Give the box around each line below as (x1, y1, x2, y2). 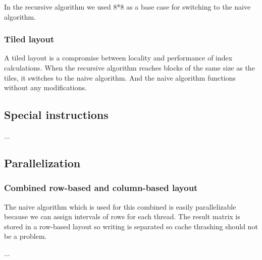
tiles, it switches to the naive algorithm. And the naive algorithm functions (4, 72, 236, 83)
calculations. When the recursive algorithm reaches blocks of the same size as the (4, 62, 255, 73)
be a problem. (4, 231, 47, 241)
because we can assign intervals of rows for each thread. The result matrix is (4, 211, 240, 222)
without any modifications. (4, 82, 87, 93)
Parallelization (4, 155, 81, 170)
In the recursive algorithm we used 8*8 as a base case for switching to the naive (4, 2, 251, 12)
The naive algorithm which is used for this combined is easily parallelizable (4, 201, 236, 212)
